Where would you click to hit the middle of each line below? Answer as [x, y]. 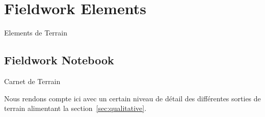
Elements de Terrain [36, 33]
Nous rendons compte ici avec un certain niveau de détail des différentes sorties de [132, 98]
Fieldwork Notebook [59, 60]
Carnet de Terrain [32, 81]
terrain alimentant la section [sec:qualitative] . [75, 108]
